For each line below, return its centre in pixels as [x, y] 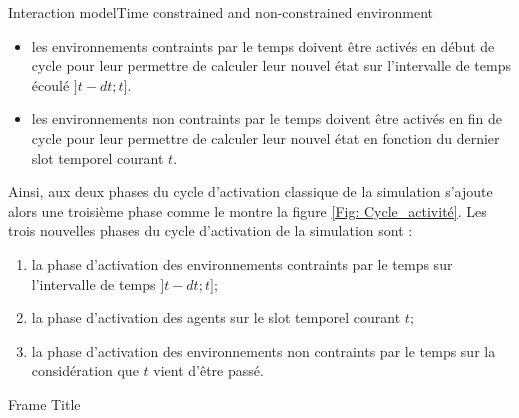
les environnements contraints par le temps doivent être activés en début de [263, 45]
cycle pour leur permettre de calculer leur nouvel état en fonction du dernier [265, 137]
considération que [85, 370]
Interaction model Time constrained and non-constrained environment [221, 12]
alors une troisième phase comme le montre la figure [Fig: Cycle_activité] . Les [247, 210]
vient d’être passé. [208, 370]
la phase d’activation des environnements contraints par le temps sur [242, 263]
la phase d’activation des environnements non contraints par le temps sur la [263, 350]
